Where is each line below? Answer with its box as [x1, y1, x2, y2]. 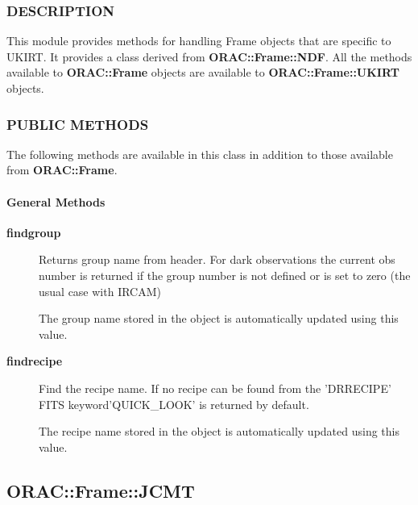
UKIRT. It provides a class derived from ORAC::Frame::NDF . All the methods [6, 48, 412, 65]
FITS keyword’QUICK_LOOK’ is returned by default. [39, 395, 309, 412]
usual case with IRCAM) [39, 282, 161, 299]
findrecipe [6, 353, 63, 369]
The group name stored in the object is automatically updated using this [39, 310, 399, 327]
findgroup [6, 223, 61, 240]
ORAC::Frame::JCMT [6, 478, 195, 503]
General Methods [6, 193, 106, 210]
